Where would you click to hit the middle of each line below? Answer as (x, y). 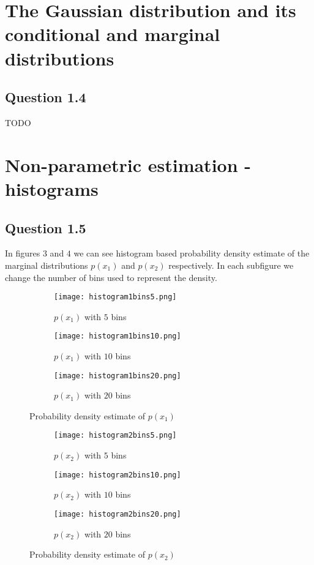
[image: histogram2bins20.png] (118, 514)
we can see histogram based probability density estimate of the (192, 253)
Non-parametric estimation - (128, 164)
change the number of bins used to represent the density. (111, 277)
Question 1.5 (46, 227)
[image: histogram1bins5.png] (115, 297)
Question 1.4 (46, 97)
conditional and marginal (113, 34)
